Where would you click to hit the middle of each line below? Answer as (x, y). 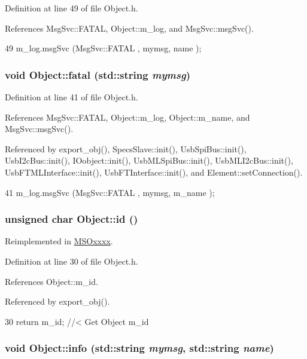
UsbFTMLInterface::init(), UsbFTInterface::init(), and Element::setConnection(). (154, 172)
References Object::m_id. (51, 281)
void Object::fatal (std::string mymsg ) (98, 74)
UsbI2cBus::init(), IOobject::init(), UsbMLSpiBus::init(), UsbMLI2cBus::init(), (149, 160)
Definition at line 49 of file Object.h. (72, 8)
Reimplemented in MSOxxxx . (59, 241)
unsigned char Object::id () (72, 219)
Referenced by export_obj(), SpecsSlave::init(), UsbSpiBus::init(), (126, 148)
